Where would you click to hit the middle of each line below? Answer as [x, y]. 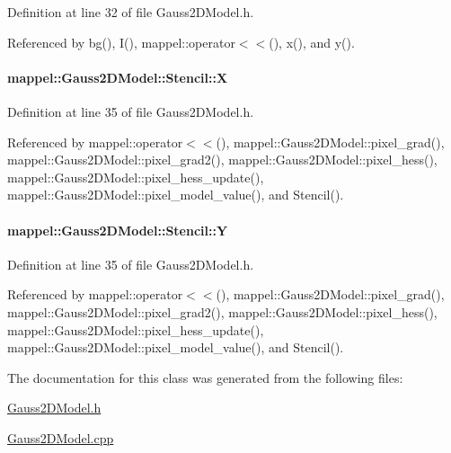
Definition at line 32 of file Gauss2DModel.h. [131, 12]
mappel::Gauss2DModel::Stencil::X [118, 77]
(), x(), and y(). [312, 42]
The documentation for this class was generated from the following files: [205, 377]
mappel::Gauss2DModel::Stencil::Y [118, 230]
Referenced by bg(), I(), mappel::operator [121, 42]
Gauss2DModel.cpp [61, 437]
